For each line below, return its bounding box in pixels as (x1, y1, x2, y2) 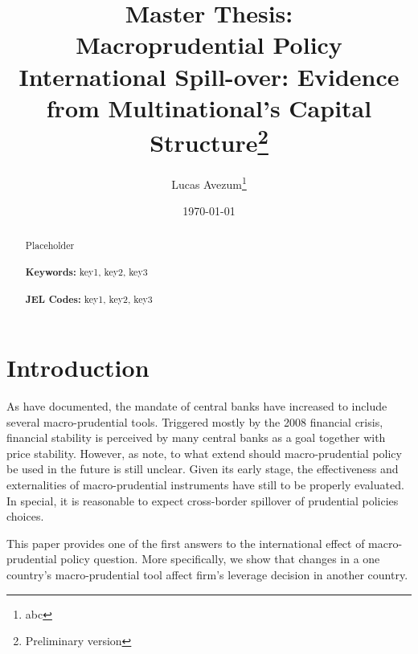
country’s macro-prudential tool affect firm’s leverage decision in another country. (6, 566, 408, 582)
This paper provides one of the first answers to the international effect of (6, 534, 365, 551)
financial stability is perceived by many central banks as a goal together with (6, 429, 386, 446)
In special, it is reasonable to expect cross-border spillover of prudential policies (6, 492, 399, 509)
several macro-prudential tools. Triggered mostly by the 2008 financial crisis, (6, 413, 383, 430)
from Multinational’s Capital (46, 91, 372, 124)
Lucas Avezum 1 (171, 174, 247, 192)
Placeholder (25, 238, 75, 251)
